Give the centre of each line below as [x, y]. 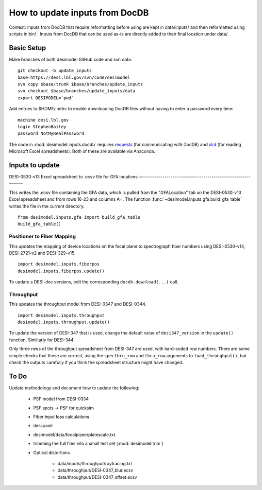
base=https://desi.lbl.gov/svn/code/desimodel [74, 77]
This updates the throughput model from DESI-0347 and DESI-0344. [78, 304]
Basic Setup [27, 48]
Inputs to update [34, 165]
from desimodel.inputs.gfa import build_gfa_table [79, 217]
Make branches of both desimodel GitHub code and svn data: [70, 59]
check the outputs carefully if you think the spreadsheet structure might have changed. [96, 362]
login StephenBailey [42, 127]
